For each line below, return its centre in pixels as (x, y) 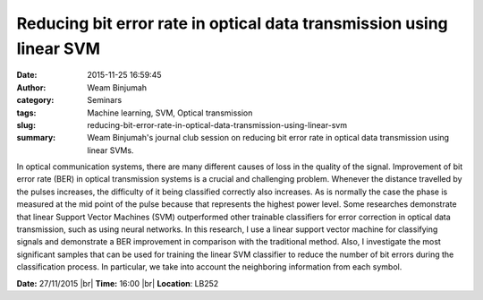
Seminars (105, 100)
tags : (26, 113)
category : (35, 100)
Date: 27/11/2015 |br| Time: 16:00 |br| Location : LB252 (118, 283)
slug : (26, 124)
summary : (36, 138)
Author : (31, 87)
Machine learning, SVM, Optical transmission (170, 113)
